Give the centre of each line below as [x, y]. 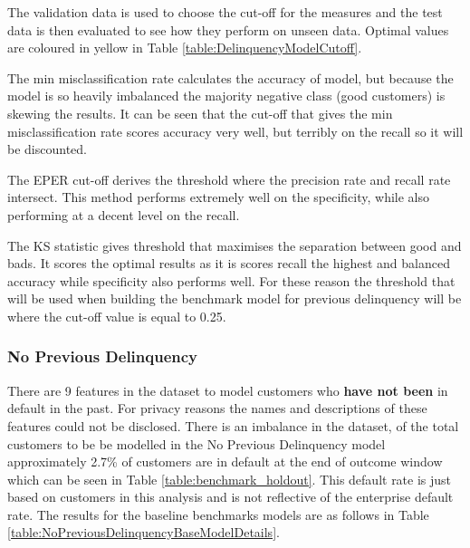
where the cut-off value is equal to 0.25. [117, 316]
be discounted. [47, 149]
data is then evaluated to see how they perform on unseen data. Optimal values [228, 29]
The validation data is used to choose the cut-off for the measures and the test [225, 12]
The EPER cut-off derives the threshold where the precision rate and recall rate [229, 179]
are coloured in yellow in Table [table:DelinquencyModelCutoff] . [185, 48]
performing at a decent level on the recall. [124, 214]
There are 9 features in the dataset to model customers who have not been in [228, 390]
